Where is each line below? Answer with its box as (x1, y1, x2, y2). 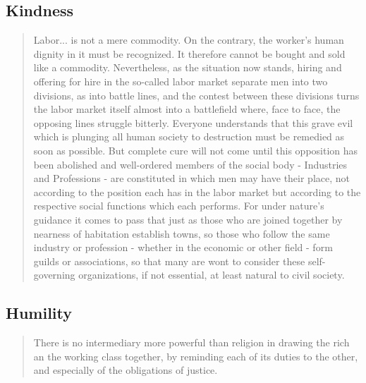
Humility (6, 302, 72, 324)
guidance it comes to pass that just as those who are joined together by (33, 212, 343, 226)
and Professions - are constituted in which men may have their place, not (33, 171, 350, 186)
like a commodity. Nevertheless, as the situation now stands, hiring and (33, 60, 342, 75)
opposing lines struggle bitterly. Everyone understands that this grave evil (33, 115, 353, 130)
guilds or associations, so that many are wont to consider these (33, 253, 305, 268)
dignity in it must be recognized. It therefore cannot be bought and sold (33, 46, 346, 61)
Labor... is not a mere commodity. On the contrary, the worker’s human (33, 32, 344, 47)
